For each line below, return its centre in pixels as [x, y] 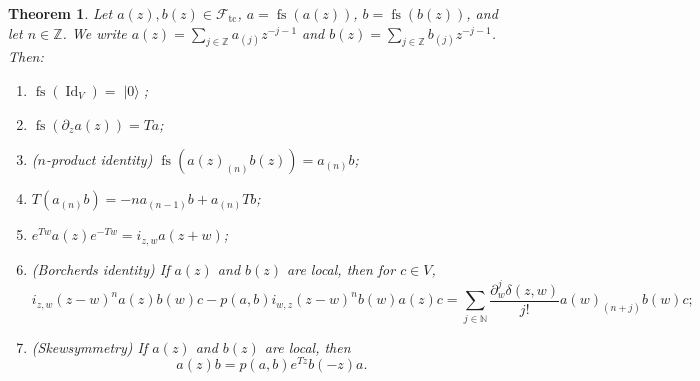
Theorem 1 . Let [60, 13]
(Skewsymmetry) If [89, 346]
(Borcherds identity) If [100, 268]
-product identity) [99, 159]
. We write [94, 32]
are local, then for [341, 268]
